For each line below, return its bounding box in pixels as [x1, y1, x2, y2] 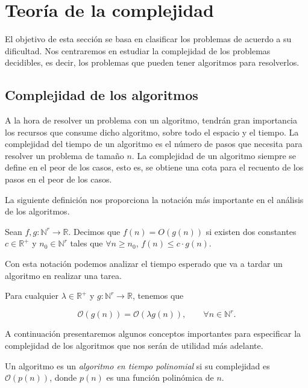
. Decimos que [68, 225, 121, 237]
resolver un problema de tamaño [5, 149, 124, 161]
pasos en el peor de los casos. [5, 173, 112, 186]
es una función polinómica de [106, 371, 214, 384]
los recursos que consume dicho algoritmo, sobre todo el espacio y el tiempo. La [5, 125, 299, 138]
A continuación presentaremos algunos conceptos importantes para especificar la [5, 327, 301, 340]
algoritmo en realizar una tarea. [5, 269, 122, 281]
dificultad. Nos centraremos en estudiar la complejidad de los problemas [5, 44, 271, 57]
